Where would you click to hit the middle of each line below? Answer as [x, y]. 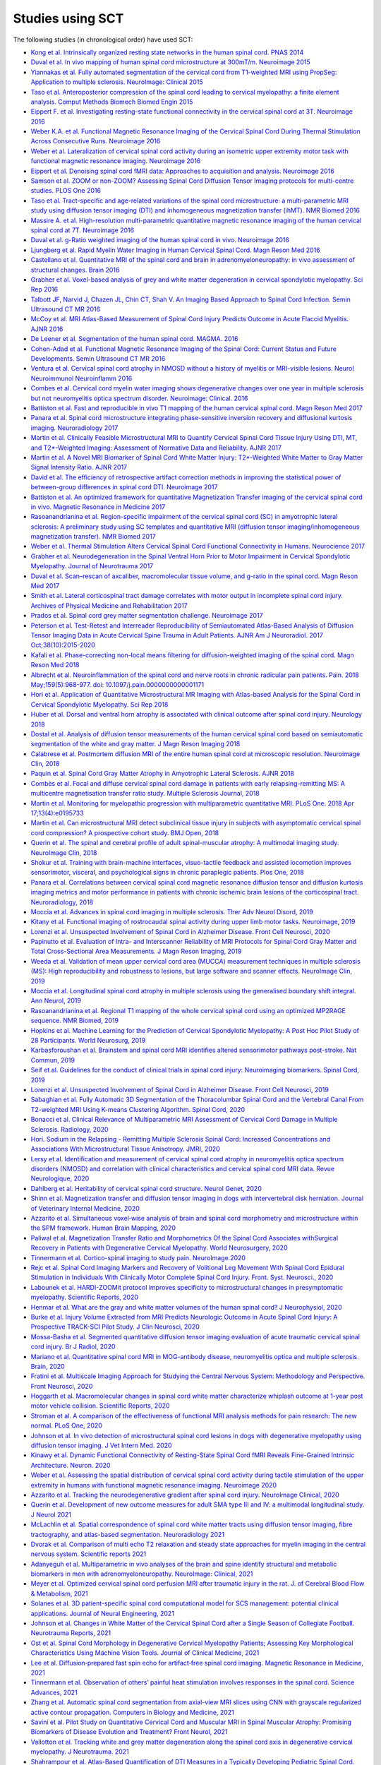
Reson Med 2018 [55, 665]
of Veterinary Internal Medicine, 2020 [85, 1208]
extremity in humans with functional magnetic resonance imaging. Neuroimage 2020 [154, 1485]
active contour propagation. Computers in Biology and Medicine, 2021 [132, 1712]
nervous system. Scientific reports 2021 [89, 1554]
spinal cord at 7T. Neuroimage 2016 [82, 230]
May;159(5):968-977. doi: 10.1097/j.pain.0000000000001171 [117, 684]
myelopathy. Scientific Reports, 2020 [85, 1297]
